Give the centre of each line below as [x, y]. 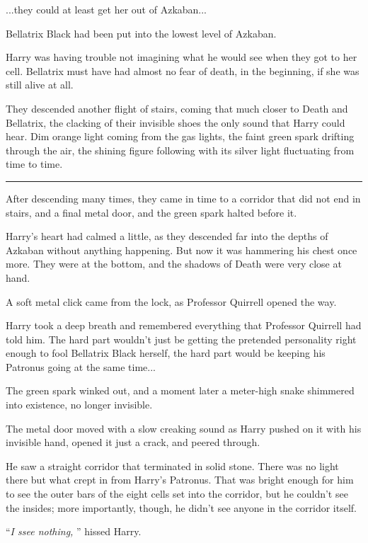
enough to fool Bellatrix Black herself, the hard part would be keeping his [166, 353]
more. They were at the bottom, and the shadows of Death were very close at [174, 264]
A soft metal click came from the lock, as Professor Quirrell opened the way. [171, 301]
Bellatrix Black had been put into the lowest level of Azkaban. [141, 33]
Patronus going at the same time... [81, 366]
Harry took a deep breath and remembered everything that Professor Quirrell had [184, 325]
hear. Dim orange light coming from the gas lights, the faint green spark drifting [180, 136]
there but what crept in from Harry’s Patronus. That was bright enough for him [180, 480]
